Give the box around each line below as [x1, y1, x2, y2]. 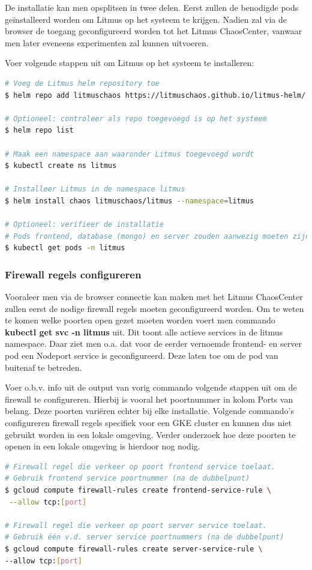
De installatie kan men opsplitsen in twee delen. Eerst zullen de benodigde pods [5, 1, 299, 13]
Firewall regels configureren [5, 266, 142, 281]
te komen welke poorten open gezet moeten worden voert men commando [5, 314, 275, 326]
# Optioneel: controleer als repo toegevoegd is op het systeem [5, 114, 267, 123]
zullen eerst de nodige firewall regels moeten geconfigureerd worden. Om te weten [5, 302, 304, 314]
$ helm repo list [5, 126, 74, 135]
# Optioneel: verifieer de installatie [5, 220, 164, 229]
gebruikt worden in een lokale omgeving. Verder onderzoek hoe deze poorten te [5, 428, 296, 440]
